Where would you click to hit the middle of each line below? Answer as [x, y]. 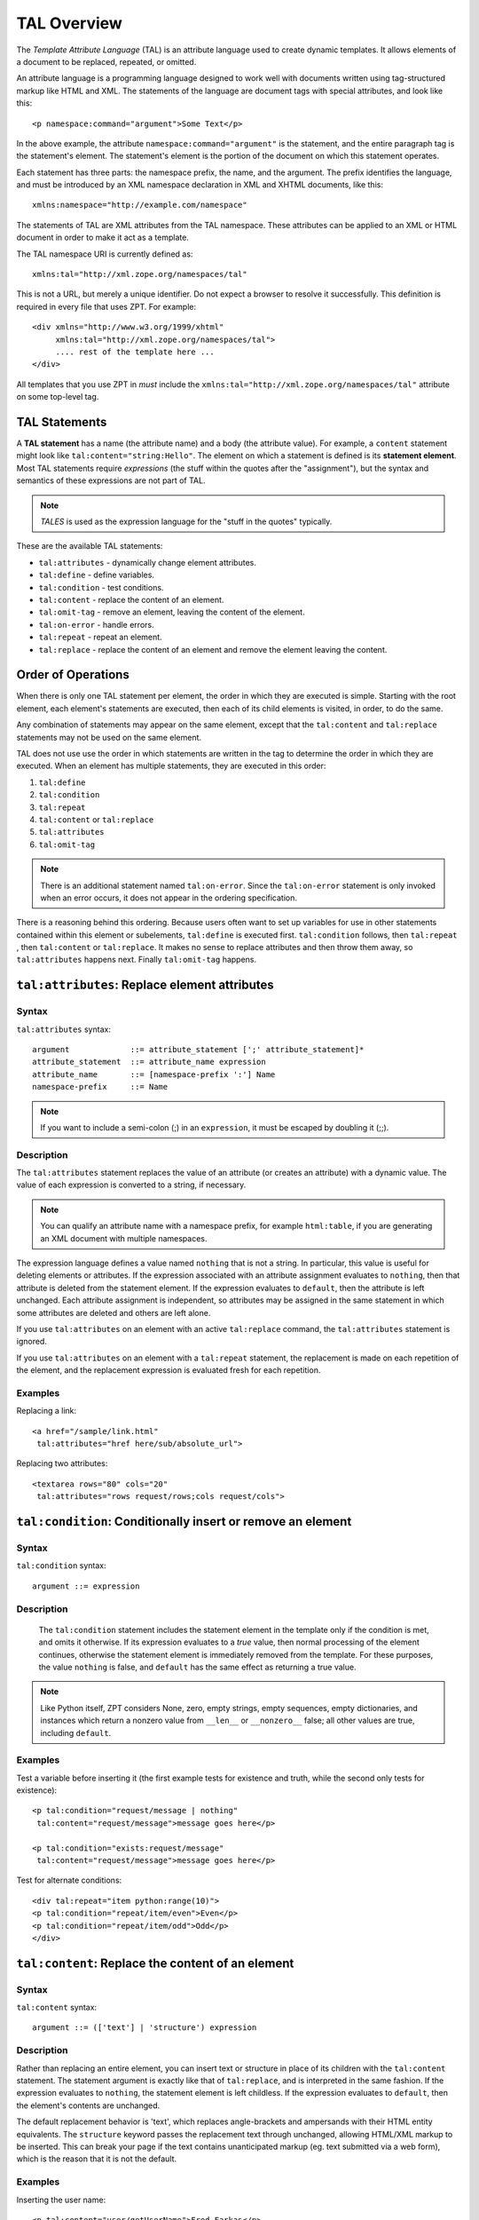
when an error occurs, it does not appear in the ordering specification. [169, 898]
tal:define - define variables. [97, 575]
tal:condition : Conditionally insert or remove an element [184, 1522]
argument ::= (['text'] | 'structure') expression [145, 2028]
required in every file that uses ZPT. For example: [106, 306]
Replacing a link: [47, 1411]
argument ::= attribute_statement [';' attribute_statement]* [198, 1049]
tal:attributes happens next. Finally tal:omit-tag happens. [137, 960]
